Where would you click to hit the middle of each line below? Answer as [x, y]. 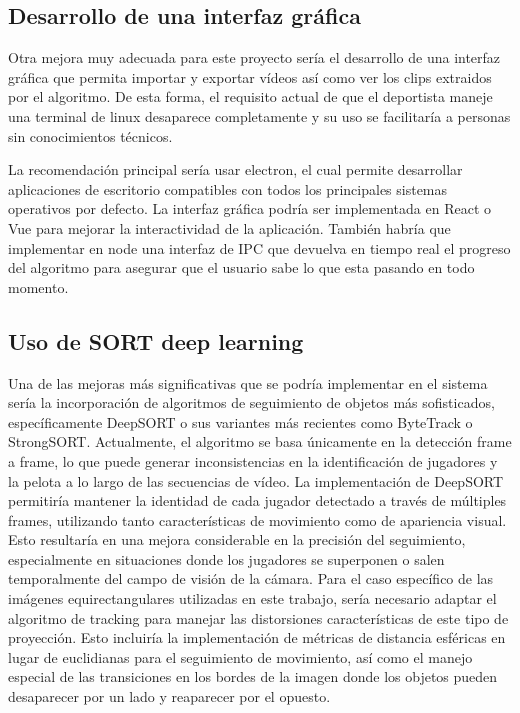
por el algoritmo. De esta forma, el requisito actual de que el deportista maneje [250, 96]
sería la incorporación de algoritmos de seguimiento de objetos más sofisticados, [251, 402]
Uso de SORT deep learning [156, 340]
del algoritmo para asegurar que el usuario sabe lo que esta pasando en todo [241, 267]
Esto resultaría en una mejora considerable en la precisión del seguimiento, [237, 539]
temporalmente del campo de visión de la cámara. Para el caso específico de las [251, 578]
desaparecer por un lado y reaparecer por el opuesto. [169, 696]
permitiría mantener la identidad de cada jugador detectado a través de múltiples [257, 500]
